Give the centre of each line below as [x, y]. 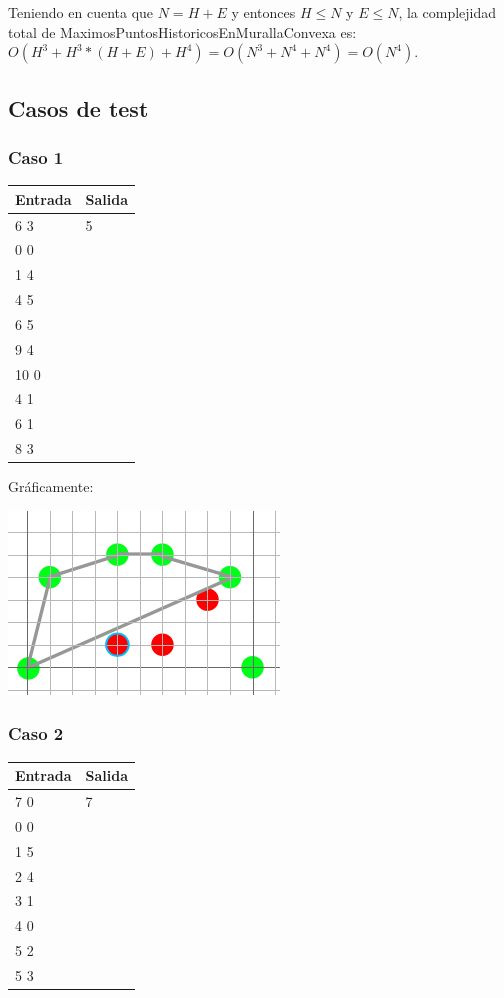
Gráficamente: [51, 486]
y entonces [263, 12]
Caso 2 [36, 733]
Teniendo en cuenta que [81, 12]
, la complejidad [447, 12]
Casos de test [78, 107]
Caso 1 [36, 156]
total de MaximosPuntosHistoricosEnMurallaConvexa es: [182, 31]
